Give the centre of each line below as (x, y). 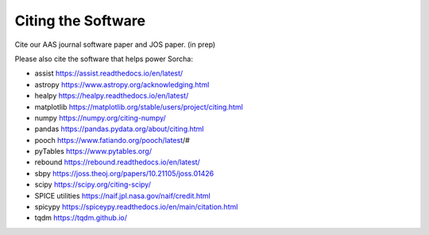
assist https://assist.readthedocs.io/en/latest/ (109, 73)
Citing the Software (80, 21)
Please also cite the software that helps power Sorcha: (104, 59)
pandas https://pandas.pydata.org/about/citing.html (119, 129)
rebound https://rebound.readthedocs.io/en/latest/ (117, 162)
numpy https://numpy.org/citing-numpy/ (100, 118)
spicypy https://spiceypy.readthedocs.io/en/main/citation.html (136, 207)
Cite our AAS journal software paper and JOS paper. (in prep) (115, 44)
